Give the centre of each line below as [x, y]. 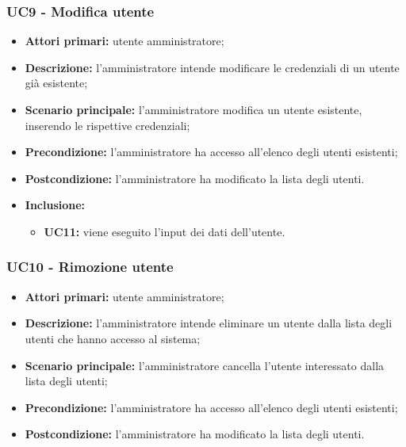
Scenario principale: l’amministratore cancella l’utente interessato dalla [205, 365]
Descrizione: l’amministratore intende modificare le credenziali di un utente [212, 67]
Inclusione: [55, 205]
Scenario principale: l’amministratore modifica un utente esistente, [193, 109]
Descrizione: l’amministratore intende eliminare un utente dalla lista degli [209, 323]
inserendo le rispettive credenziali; [107, 125]
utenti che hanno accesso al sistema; [113, 338]
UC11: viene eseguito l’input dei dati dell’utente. [165, 231]
